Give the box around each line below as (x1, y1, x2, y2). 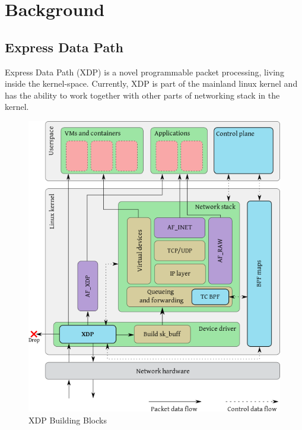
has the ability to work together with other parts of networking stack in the (5, 88, 280, 101)
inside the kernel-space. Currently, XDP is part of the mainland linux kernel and (5, 77, 298, 90)
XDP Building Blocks (28, 413, 107, 426)
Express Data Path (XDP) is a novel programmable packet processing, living (5, 65, 284, 78)
